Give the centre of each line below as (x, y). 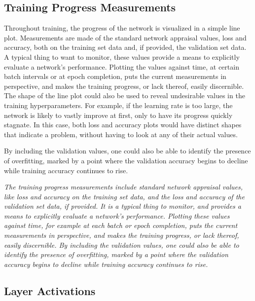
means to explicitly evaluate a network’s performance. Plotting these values (117, 215)
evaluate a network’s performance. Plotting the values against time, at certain (122, 66)
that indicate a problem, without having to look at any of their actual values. (121, 134)
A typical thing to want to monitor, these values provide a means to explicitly (122, 56)
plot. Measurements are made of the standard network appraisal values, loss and (125, 37)
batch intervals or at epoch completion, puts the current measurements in (115, 76)
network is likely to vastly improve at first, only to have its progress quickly (118, 115)
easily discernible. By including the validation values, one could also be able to (122, 245)
